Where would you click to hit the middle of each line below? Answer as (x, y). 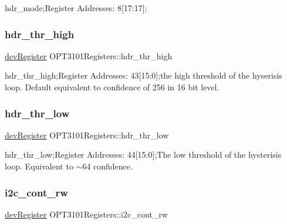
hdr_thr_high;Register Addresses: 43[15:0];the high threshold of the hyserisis (143, 75)
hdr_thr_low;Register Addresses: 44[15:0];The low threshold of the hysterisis (143, 155)
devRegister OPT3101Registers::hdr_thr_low (87, 135)
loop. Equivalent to (39, 166)
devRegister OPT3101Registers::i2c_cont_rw (86, 214)
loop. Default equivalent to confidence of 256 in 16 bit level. (112, 87)
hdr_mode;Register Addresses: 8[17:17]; (76, 8)
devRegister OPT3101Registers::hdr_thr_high (89, 55)
